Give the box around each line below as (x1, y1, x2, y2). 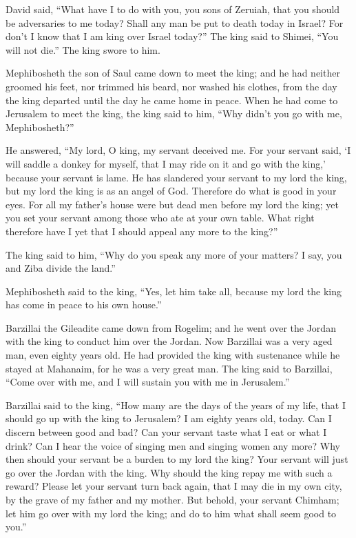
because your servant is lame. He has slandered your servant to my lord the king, (6, 170, 347, 184)
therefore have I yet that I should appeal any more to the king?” (6, 223, 278, 238)
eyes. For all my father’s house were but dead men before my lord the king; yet (6, 197, 339, 211)
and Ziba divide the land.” (6, 261, 116, 275)
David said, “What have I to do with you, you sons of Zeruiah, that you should (6, 2, 340, 16)
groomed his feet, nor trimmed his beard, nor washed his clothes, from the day (6, 79, 337, 93)
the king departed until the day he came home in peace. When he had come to (6, 92, 338, 107)
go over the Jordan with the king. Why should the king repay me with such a (6, 465, 333, 479)
